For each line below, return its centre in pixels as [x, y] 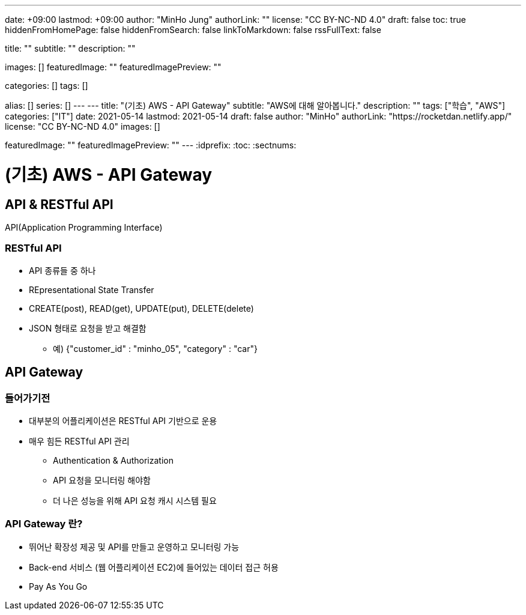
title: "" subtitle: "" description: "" [70, 48]
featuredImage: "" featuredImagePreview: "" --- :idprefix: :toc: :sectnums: [151, 145]
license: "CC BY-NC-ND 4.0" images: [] [83, 126]
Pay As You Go [58, 586]
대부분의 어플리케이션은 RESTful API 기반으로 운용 [123, 420]
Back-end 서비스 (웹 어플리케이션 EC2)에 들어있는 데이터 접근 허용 [154, 567]
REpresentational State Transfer [92, 289]
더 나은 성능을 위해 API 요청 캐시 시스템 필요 [135, 500]
